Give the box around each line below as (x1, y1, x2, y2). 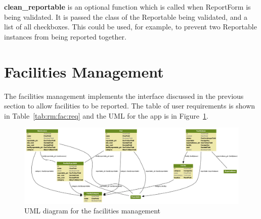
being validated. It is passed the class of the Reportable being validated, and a (4, 11, 247, 22)
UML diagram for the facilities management (24, 205, 161, 216)
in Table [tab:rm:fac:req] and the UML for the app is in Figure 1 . (4, 110, 208, 121)
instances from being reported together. (4, 31, 126, 42)
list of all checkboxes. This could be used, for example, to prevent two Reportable (4, 21, 257, 32)
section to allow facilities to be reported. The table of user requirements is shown (4, 100, 255, 111)
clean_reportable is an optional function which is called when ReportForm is (4, 2, 251, 12)
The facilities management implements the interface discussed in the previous (4, 90, 244, 101)
